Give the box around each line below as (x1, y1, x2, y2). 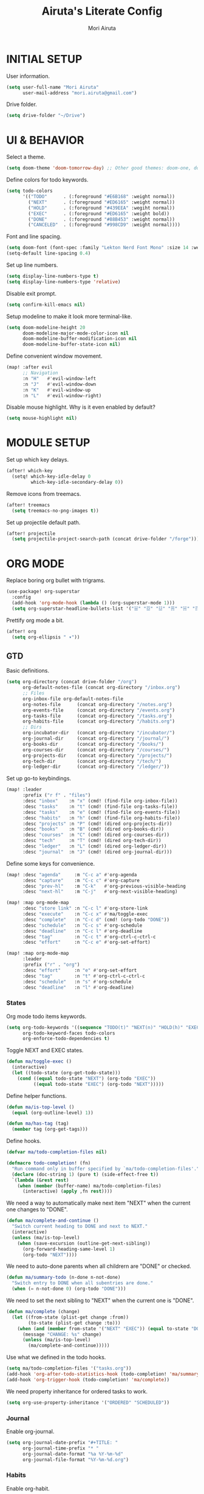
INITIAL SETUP (6, 52, 83, 66)
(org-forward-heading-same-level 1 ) (22, 1246, 115, 1252)
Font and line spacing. (6, 233, 62, 240)
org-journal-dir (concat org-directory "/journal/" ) (22, 735, 170, 742)
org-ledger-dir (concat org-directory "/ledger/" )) (22, 763, 170, 770)
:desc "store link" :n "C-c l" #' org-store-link (22, 905, 148, 912)
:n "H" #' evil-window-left (22, 375, 97, 381)
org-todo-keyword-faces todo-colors (22, 1030, 115, 1036)
